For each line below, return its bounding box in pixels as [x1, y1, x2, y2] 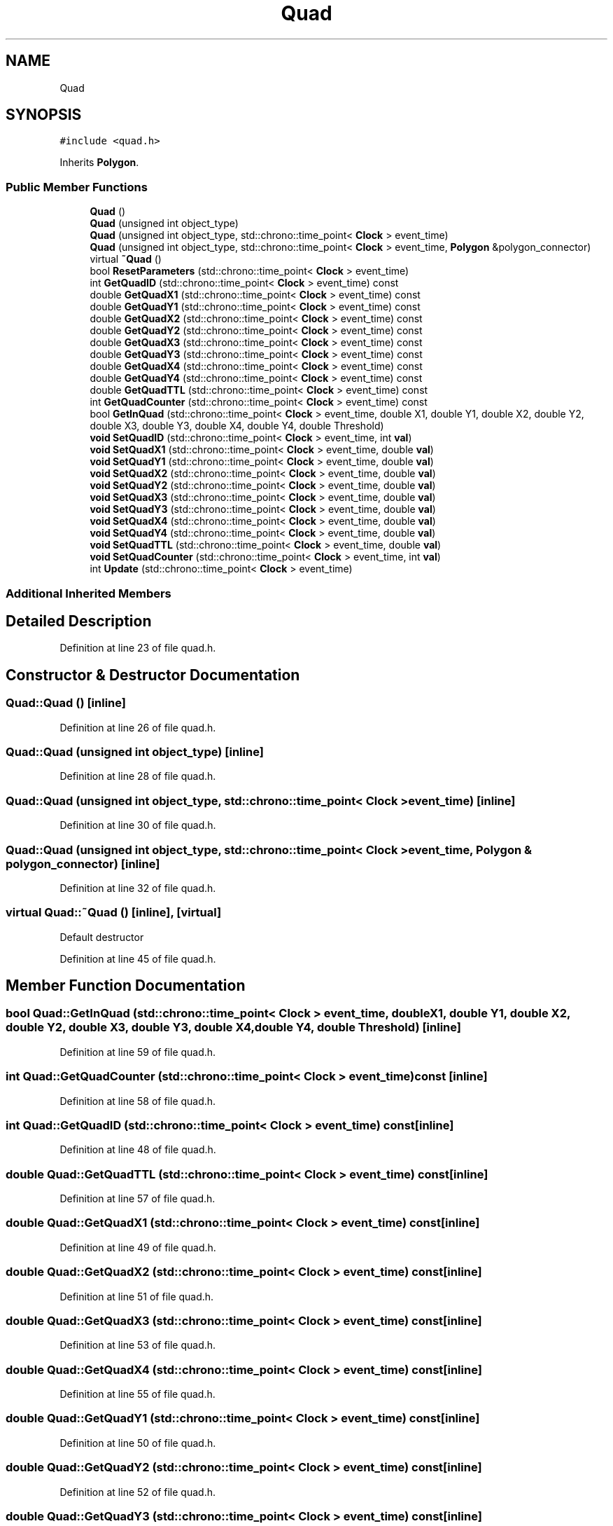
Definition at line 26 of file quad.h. [59, 721, 216, 734]
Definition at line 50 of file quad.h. [59, 1436, 216, 1449]
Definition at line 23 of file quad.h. [59, 642, 216, 654]
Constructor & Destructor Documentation [6, 666, 300, 684]
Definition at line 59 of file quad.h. [59, 1045, 216, 1058]
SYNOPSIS [6, 106, 82, 124]
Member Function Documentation [6, 977, 246, 995]
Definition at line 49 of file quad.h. [59, 1241, 216, 1253]
